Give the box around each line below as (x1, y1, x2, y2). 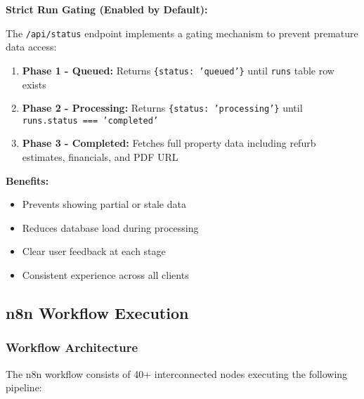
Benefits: (6, 173, 49, 188)
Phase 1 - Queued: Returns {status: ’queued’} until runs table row (22, 63, 334, 77)
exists (22, 77, 46, 91)
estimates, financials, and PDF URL (22, 150, 178, 164)
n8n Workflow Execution (6, 301, 189, 323)
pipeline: (6, 380, 42, 395)
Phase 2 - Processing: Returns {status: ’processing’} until (22, 100, 303, 115)
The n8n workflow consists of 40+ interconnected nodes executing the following (6, 366, 348, 381)
